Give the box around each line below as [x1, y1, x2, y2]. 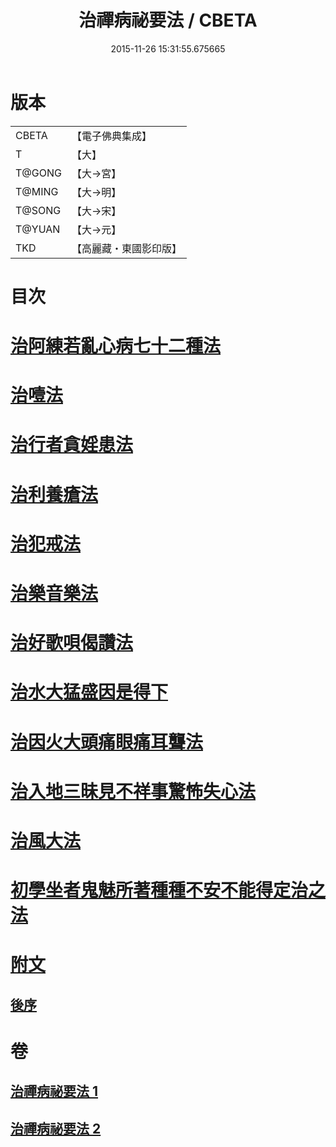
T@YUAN [15, 222, 61, 236]
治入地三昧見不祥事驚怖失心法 [10, 780, 257, 803]
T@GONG [15, 166, 62, 180]
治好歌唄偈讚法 [10, 632, 134, 655]
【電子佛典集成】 [71, 129, 152, 143]
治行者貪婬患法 [10, 434, 134, 456]
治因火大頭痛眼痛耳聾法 [10, 731, 204, 753]
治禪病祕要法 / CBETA [78, 9, 258, 32]
